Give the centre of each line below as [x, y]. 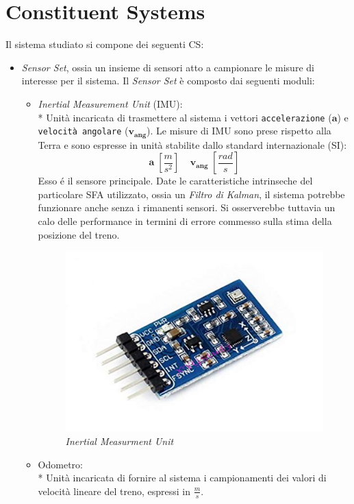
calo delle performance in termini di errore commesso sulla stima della [185, 220]
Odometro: [60, 464]
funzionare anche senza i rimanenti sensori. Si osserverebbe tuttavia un [187, 207]
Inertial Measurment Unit [119, 441]
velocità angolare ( [83, 131]
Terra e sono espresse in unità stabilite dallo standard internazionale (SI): [192, 144]
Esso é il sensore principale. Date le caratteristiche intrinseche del [175, 181]
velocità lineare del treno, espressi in [114, 491]
